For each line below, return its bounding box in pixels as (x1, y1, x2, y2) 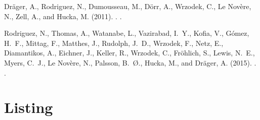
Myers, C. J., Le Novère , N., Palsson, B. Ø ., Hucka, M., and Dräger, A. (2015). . (4, 57, 256, 68)
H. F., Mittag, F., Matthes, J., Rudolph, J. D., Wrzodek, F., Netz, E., (4, 37, 224, 48)
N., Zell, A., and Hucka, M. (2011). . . (4, 11, 122, 21)
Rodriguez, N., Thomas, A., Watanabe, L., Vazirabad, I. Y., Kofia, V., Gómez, (4, 28, 249, 38)
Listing (4, 97, 53, 117)
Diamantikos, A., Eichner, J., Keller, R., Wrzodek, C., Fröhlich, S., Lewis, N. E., (4, 47, 255, 58)
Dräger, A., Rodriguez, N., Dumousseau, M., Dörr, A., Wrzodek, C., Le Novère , (4, 1, 251, 11)
